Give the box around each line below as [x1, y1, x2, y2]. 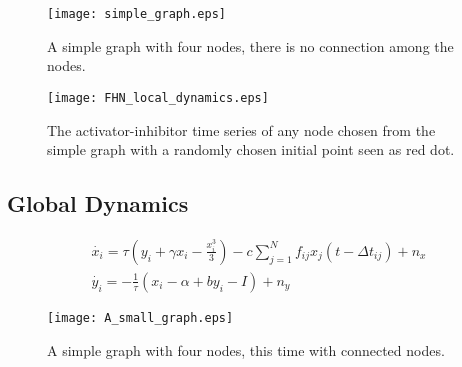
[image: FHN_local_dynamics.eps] [47, 90, 269, 105]
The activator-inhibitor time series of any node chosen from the [47, 119, 436, 140]
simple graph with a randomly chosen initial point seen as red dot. [47, 139, 455, 160]
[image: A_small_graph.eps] [47, 310, 234, 325]
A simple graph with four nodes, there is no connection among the [47, 35, 454, 56]
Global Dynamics [7, 188, 189, 219]
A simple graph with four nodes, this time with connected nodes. [47, 339, 445, 360]
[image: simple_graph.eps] [47, 7, 226, 21]
